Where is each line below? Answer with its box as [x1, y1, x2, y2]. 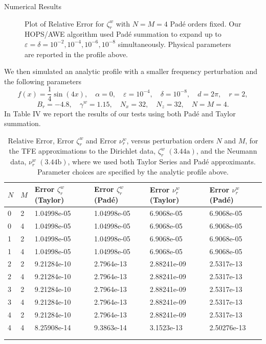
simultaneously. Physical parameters [118, 38, 231, 49]
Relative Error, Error [8, 135, 74, 145]
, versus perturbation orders [126, 135, 214, 145]
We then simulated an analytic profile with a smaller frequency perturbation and [4, 66, 258, 77]
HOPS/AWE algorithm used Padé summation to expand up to [25, 29, 221, 39]
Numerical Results [4, 1, 61, 11]
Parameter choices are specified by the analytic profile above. [37, 166, 229, 177]
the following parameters [4, 76, 82, 86]
